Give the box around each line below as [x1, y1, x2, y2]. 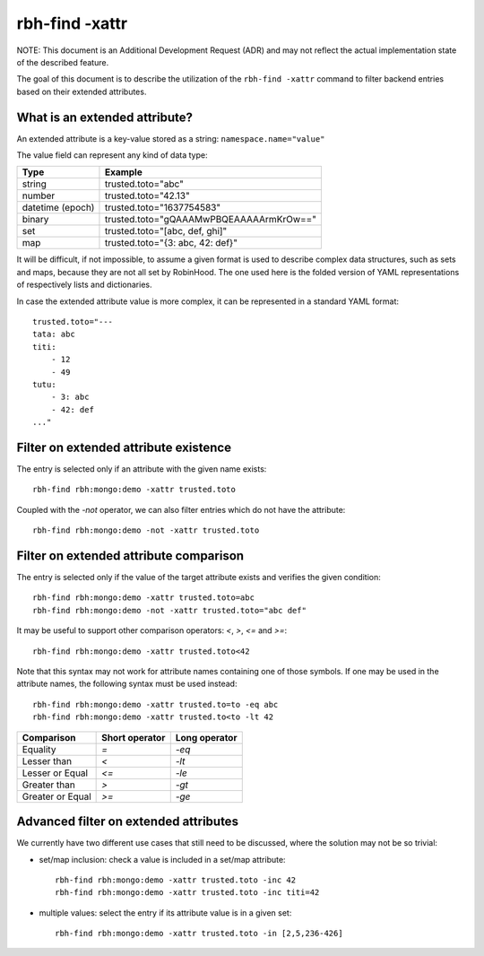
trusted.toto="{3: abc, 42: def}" [104, 237, 238, 249]
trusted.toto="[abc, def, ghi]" [104, 225, 228, 238]
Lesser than [22, 754, 72, 767]
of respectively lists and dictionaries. [16, 279, 152, 291]
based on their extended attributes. [16, 86, 147, 97]
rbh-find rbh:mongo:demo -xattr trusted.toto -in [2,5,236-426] [55, 928, 344, 939]
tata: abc [32, 329, 75, 340]
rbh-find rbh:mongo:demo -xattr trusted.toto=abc [32, 593, 255, 603]
